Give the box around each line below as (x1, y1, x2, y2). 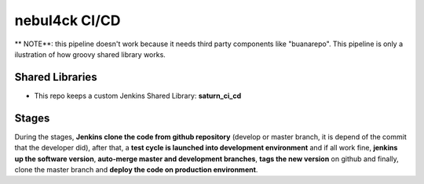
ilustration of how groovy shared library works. (14, 49, 166, 59)
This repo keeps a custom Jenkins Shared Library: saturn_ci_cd (34, 91, 242, 100)
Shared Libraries (14, 70, 97, 84)
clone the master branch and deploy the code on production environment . (14, 164, 258, 174)
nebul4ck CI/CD (14, 12, 121, 29)
